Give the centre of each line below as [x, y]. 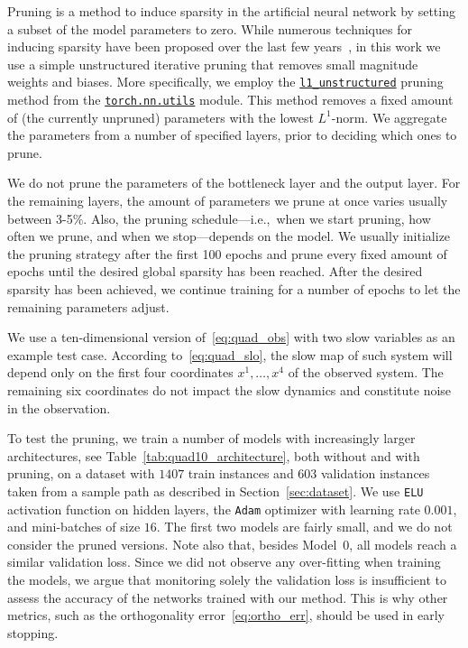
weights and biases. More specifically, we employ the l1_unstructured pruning [225, 82]
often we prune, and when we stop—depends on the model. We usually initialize [229, 236]
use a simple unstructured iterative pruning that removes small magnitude [213, 64]
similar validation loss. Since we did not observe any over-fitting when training [224, 562]
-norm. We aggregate [389, 117]
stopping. [33, 632]
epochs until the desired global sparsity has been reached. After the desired [215, 271]
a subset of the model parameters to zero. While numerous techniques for [210, 28]
